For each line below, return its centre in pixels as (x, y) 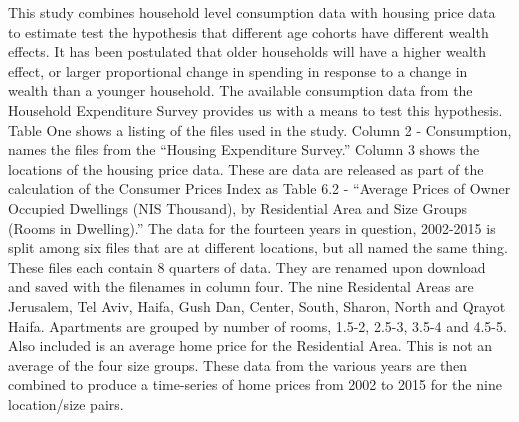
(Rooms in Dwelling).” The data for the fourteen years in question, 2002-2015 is (252, 227)
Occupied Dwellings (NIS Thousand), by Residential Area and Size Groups (238, 207)
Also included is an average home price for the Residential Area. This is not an (250, 345)
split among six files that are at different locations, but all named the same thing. (258, 247)
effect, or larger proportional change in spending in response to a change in (238, 70)
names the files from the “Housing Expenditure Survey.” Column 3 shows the (244, 149)
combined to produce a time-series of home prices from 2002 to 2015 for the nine (255, 384)
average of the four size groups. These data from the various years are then (238, 364)
